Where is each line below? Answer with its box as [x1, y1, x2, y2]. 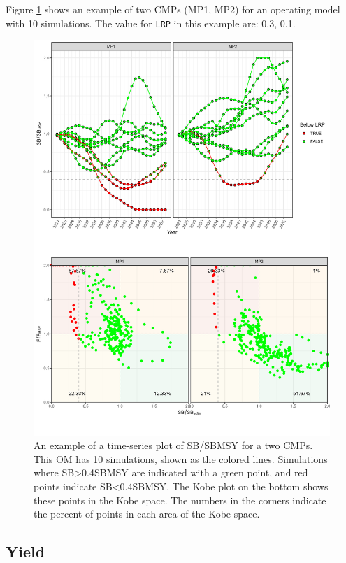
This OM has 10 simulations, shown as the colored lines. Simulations [34, 451, 328, 466]
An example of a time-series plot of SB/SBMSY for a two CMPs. [34, 438, 313, 452]
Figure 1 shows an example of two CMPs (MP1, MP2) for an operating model [6, 2, 340, 16]
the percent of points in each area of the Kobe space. [34, 506, 260, 521]
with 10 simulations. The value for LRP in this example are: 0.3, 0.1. [6, 15, 296, 30]
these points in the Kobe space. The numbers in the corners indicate [34, 492, 326, 507]
